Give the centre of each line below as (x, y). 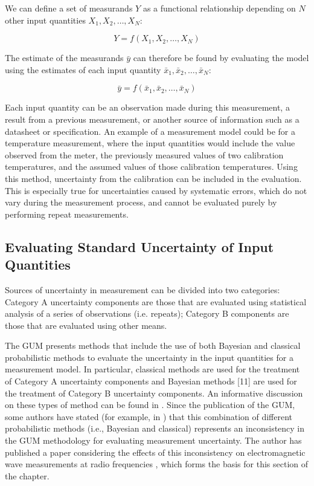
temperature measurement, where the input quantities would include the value (150, 143)
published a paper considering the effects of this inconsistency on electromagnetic (155, 452)
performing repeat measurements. (67, 214)
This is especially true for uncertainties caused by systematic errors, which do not (156, 190)
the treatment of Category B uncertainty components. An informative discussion (154, 393)
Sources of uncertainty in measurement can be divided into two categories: (143, 289)
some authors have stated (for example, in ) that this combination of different (149, 416)
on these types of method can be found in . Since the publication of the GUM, (150, 405)
